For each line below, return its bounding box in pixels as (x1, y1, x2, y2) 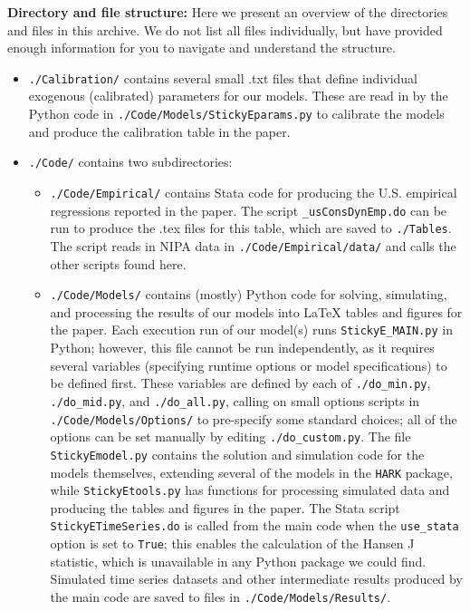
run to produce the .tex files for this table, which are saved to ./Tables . (50, 218, 452, 238)
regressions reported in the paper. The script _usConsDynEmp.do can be (50, 200, 447, 219)
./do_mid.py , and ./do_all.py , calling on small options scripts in (50, 391, 420, 410)
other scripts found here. (50, 254, 187, 273)
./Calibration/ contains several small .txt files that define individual (28, 68, 418, 87)
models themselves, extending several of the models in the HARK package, (50, 462, 453, 481)
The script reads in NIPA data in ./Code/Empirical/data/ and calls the (50, 236, 456, 255)
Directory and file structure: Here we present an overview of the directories (7, 3, 448, 21)
